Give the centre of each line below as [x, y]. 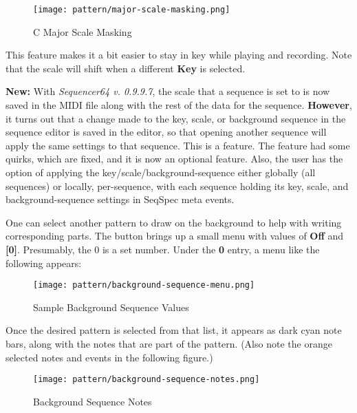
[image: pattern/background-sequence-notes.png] [147, 380]
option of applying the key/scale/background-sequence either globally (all [161, 172]
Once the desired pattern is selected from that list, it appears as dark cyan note [174, 330]
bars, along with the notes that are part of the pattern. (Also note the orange [169, 343]
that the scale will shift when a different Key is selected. [126, 68]
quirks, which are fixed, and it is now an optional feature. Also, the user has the [174, 159]
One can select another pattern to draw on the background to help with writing [174, 222]
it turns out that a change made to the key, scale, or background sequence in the [176, 118]
